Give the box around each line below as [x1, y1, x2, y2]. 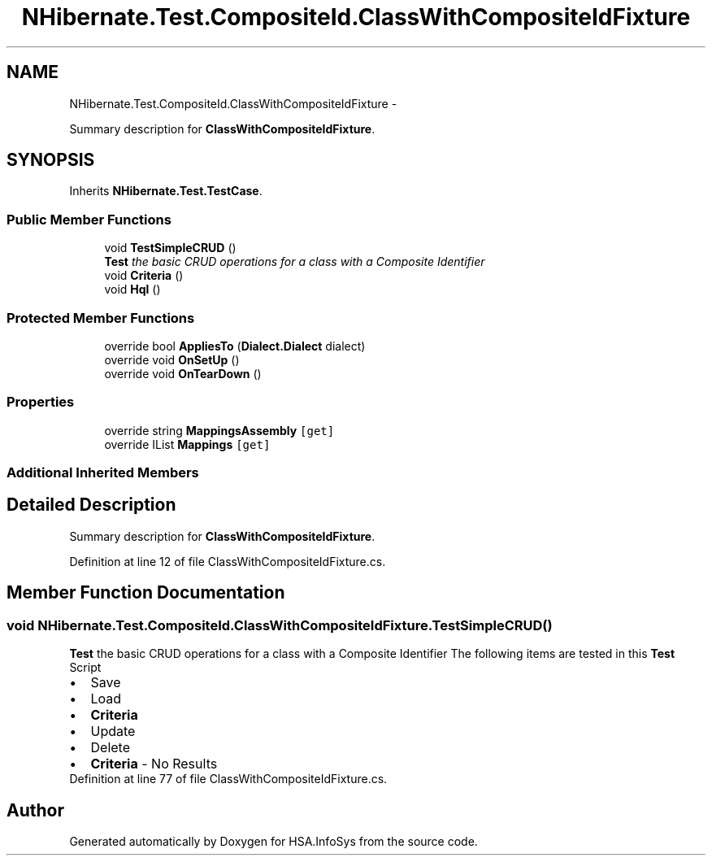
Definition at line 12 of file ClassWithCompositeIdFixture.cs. [69, 554, 386, 568]
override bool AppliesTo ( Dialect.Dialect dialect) [104, 338, 366, 353]
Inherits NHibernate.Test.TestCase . [69, 184, 263, 198]
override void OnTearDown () [104, 366, 262, 381]
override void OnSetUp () [104, 352, 240, 367]
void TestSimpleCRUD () [104, 241, 237, 255]
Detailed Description [7, 494, 176, 516]
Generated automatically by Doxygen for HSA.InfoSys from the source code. [69, 834, 478, 848]
